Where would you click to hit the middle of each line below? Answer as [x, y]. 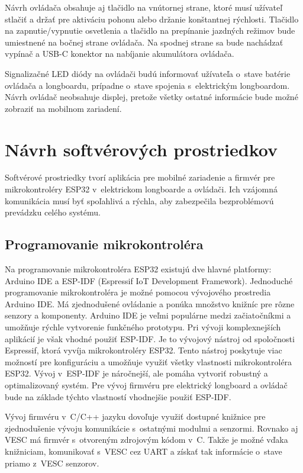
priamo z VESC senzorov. [52, 463]
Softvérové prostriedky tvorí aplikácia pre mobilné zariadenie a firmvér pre [140, 177]
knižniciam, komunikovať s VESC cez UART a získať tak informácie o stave [144, 451]
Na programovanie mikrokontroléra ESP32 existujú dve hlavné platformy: [138, 269]
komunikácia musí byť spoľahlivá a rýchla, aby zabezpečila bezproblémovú [139, 200]
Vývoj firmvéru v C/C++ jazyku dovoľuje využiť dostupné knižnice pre [135, 416]
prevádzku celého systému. [53, 212]
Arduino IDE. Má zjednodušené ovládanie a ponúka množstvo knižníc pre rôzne [150, 303]
